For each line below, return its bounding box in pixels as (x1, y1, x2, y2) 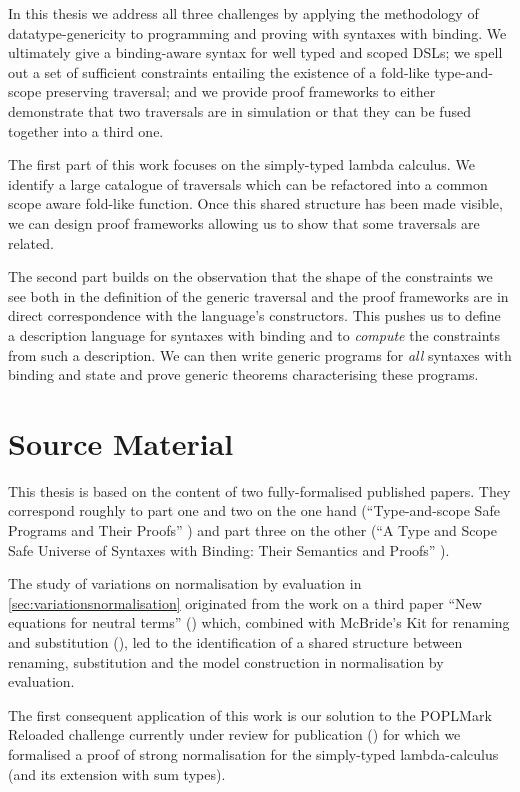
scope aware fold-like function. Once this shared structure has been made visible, (8, 193, 503, 214)
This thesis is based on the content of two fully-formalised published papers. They (8, 480, 511, 501)
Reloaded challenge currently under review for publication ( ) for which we (8, 724, 461, 745)
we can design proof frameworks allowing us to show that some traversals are (8, 212, 480, 233)
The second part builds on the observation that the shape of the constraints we (8, 266, 493, 287)
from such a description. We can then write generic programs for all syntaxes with (8, 344, 512, 365)
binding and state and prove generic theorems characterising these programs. (8, 364, 479, 385)
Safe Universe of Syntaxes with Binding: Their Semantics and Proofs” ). (8, 539, 450, 560)
